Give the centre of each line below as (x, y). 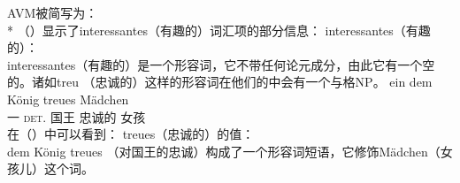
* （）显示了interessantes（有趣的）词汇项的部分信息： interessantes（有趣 (219, 30)
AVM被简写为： (53, 12)
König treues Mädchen (68, 99)
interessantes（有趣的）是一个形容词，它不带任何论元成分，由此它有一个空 (221, 64)
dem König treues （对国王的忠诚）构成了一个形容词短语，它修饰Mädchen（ (224, 151)
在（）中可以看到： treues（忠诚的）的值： (131, 134)
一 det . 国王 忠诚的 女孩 (77, 116)
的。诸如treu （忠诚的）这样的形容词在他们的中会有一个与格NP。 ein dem (220, 82)
